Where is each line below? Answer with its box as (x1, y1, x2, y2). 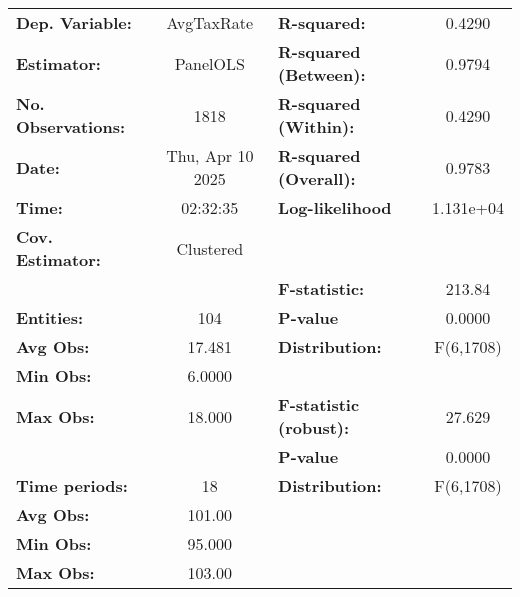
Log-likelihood (278, 196, 392, 219)
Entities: (16, 306, 84, 329)
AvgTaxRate (166, 11, 254, 34)
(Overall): (278, 167, 356, 190)
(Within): (278, 115, 355, 138)
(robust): (278, 416, 350, 439)
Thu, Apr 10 (166, 144, 254, 167)
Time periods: (16, 474, 128, 497)
